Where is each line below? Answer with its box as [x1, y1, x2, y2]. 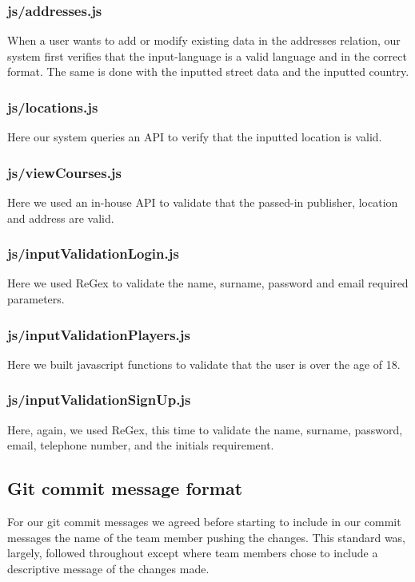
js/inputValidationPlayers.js [7, 324, 190, 344]
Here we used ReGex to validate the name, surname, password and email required [7, 275, 409, 291]
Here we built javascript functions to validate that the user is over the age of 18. [7, 355, 401, 372]
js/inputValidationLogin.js [7, 243, 179, 263]
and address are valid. [7, 209, 114, 226]
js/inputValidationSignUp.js [7, 390, 191, 410]
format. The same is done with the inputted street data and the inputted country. [7, 63, 409, 80]
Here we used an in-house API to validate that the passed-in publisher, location [7, 194, 398, 211]
